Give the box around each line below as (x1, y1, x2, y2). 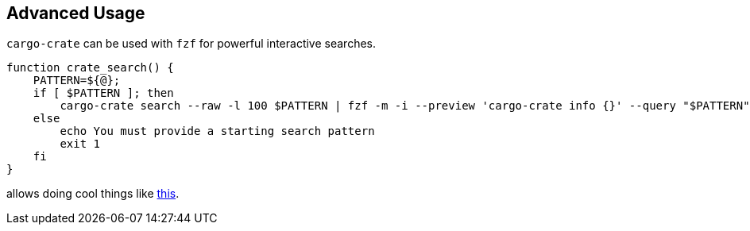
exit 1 (60, 137, 101, 151)
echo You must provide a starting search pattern (60, 125, 375, 138)
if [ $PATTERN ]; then (33, 87, 174, 100)
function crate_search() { (6, 61, 174, 75)
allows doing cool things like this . (6, 187, 180, 201)
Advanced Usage (6, 3, 145, 23)
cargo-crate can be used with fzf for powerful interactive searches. (6, 37, 377, 51)
